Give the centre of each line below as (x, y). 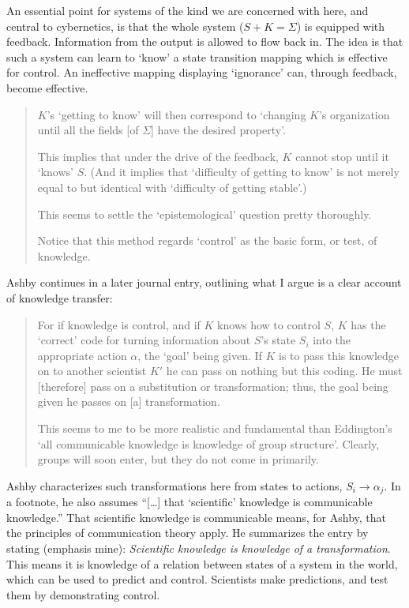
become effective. (47, 87)
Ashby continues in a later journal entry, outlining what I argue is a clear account (204, 282)
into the (332, 340)
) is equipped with (341, 26)
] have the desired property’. (218, 130)
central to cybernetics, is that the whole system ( (125, 26)
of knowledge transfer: (60, 297)
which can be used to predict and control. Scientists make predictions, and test (197, 579)
